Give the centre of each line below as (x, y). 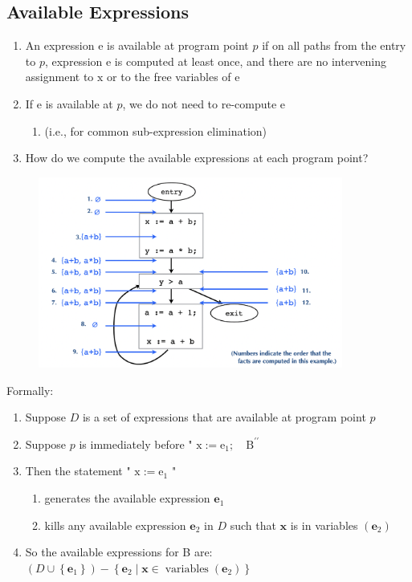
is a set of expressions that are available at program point (224, 417)
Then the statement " (78, 471)
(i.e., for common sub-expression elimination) (156, 130)
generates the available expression (127, 498)
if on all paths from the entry (334, 45)
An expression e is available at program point (137, 45)
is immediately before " (136, 444)
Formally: (30, 390)
